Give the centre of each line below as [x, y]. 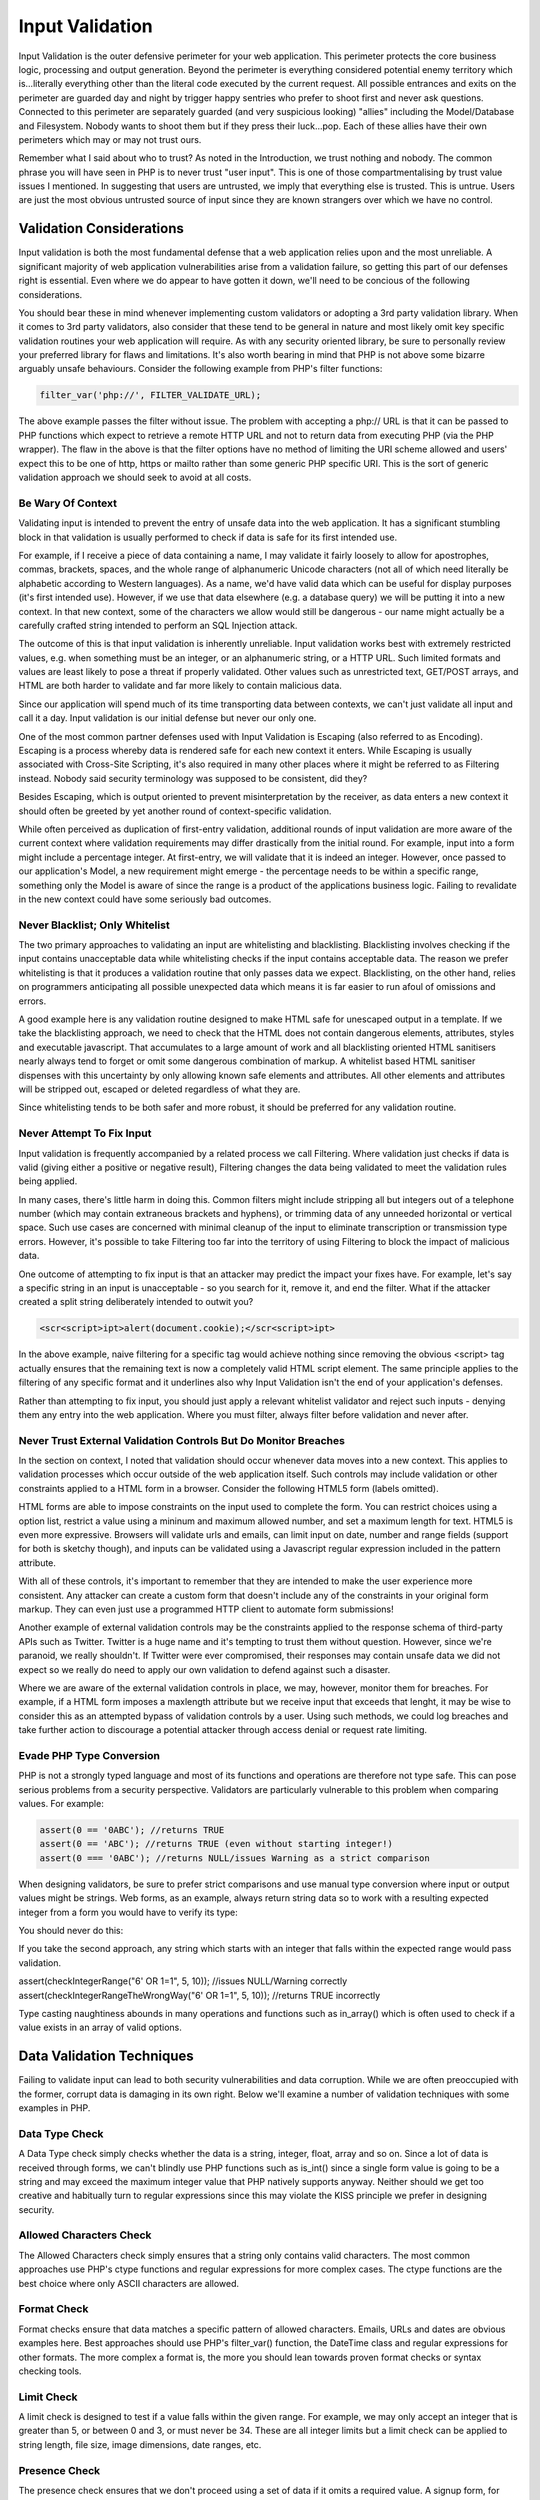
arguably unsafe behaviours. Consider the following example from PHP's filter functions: [200, 369]
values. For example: [61, 1804]
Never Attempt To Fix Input [85, 1133]
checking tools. [50, 2371]
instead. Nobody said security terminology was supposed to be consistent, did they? [193, 778]
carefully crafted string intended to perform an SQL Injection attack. [158, 625]
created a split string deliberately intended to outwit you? [136, 1302]
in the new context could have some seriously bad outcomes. [145, 899]
